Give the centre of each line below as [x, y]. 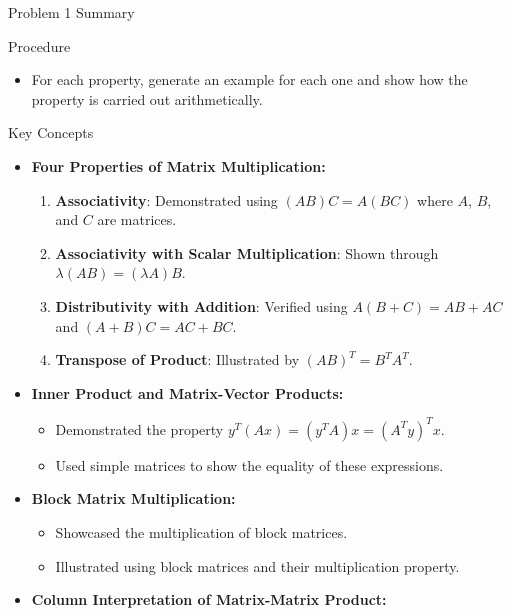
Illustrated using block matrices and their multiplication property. [257, 565]
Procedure [39, 45]
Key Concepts [51, 132]
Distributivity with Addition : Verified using [201, 305]
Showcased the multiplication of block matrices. [201, 532]
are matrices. [137, 219]
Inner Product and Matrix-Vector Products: [187, 392]
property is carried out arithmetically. [147, 98]
